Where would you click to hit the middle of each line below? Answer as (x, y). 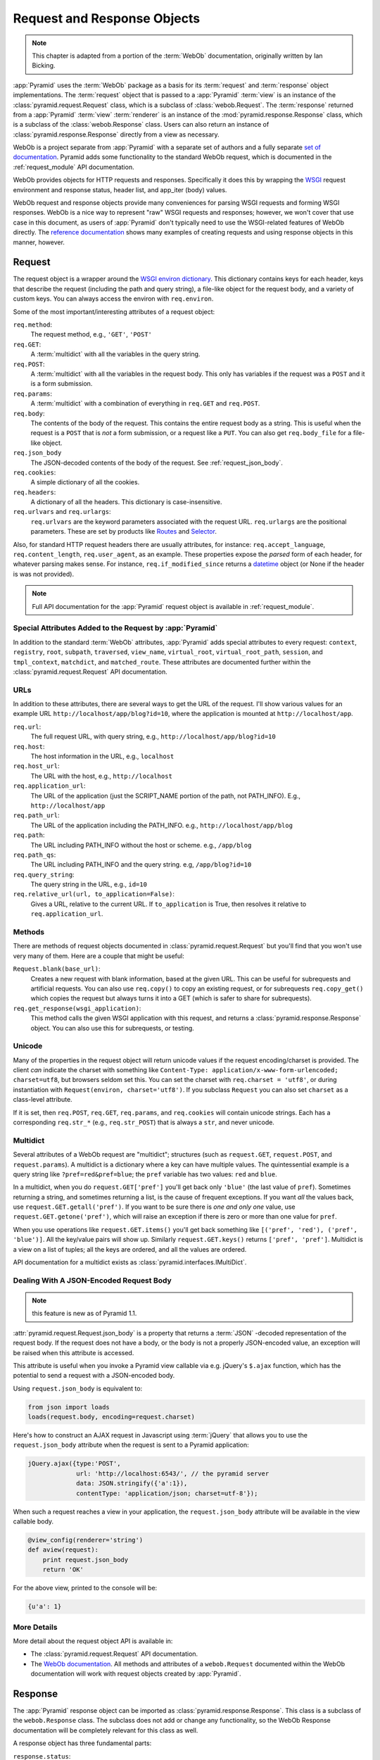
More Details (35, 1627)
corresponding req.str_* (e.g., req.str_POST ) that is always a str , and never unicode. (144, 1122)
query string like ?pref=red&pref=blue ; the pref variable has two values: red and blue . (145, 1174)
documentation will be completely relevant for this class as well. (106, 1730)
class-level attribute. (43, 1100)
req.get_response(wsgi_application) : (77, 1008)
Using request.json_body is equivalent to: (78, 1388)
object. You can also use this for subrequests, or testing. (113, 1028)
